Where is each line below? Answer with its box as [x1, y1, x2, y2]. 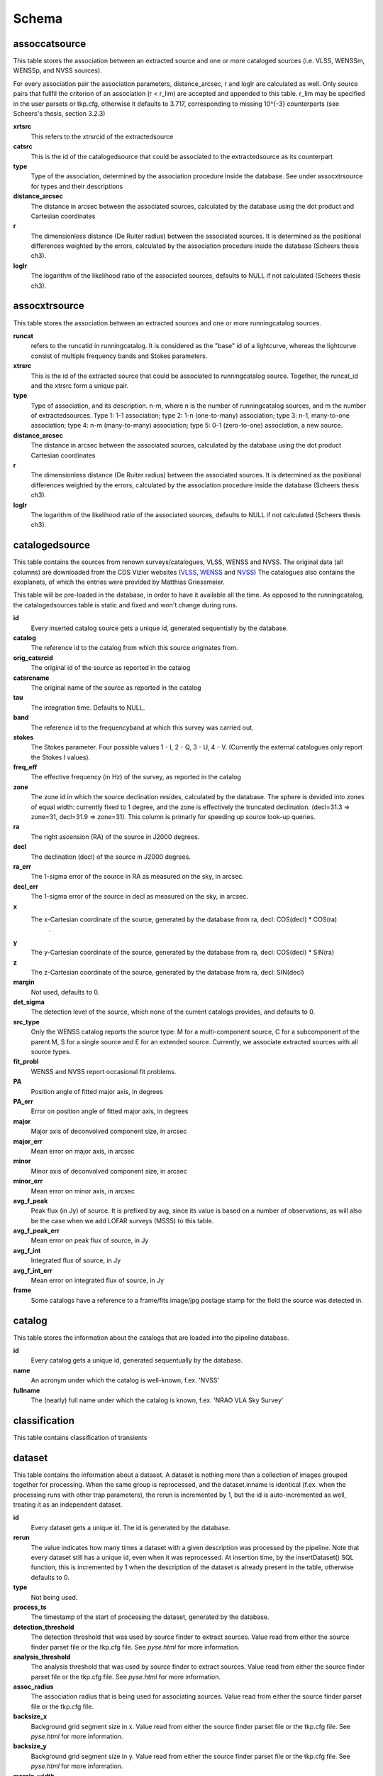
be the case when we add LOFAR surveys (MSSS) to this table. [30, 1216, 214, 1225]
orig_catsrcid [13, 654, 53, 662]
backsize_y [13, 1742, 48, 1750]
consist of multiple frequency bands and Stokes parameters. [30, 352, 208, 360]
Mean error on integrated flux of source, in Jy [30, 1276, 165, 1285]
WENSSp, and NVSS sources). [13, 66, 102, 75]
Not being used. [30, 1593, 78, 1601]
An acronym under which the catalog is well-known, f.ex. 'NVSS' [30, 1376, 220, 1385]
